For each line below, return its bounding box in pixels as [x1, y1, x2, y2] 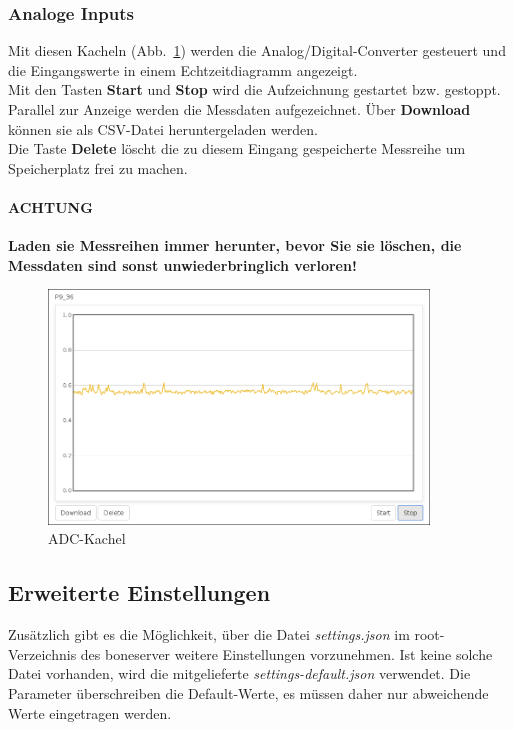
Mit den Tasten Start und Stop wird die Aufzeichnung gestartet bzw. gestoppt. [8, 79, 501, 100]
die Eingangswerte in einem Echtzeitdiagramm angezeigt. [8, 59, 358, 80]
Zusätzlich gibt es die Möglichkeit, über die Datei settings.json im [8, 624, 410, 645]
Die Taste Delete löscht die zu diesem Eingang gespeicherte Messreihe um [8, 138, 466, 159]
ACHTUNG [8, 196, 93, 217]
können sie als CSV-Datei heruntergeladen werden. [8, 118, 319, 139]
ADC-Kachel [48, 528, 126, 549]
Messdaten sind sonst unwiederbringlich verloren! [8, 254, 357, 275]
